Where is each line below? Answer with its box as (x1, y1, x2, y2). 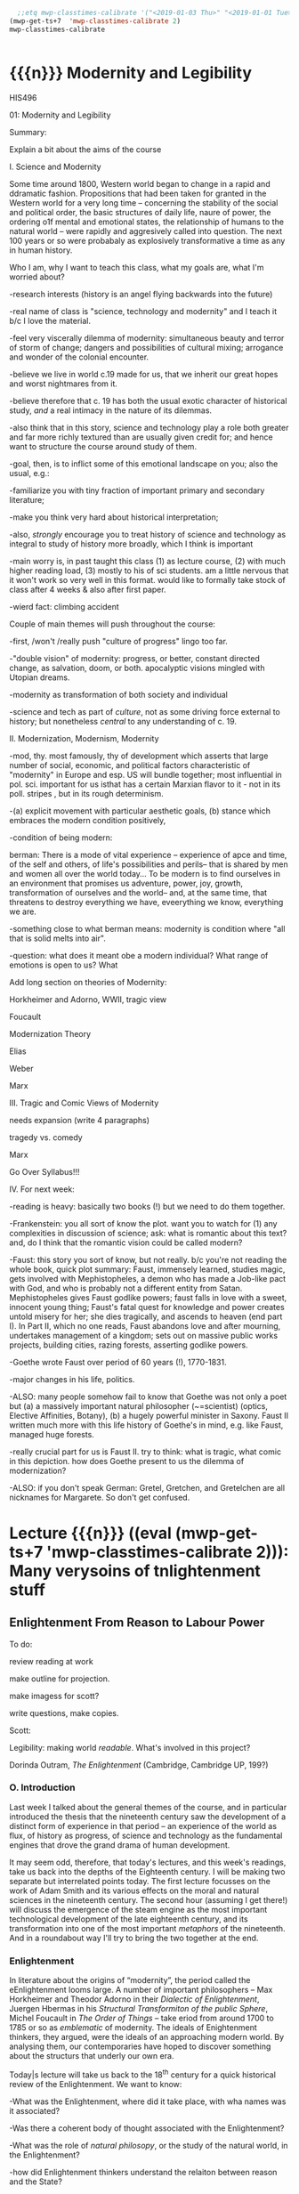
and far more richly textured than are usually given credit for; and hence (9, 432, 273, 442)
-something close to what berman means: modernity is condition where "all (9, 923, 286, 934)
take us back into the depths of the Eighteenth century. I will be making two (9, 1866, 286, 1877)
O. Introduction (9, 1781, 76, 1793)
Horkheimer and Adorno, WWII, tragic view (9, 993, 167, 1005)
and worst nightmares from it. (9, 378, 117, 389)
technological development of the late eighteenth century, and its (9, 1914, 248, 1924)
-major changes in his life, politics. (9, 1373, 135, 1384)
